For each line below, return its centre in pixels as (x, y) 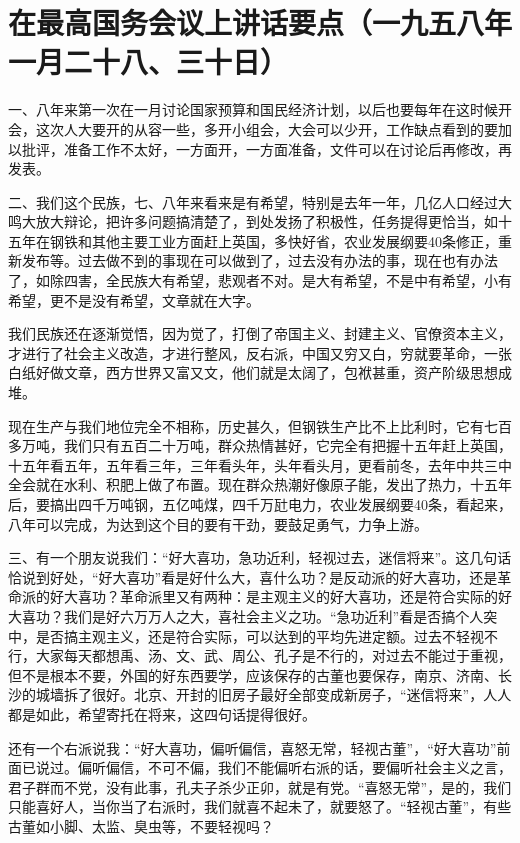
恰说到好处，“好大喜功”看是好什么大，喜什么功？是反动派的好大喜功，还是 (253, 576)
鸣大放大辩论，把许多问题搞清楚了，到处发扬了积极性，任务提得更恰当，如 (253, 221)
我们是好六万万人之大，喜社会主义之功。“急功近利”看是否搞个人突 (280, 615)
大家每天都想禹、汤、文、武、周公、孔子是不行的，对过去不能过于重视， (273, 655)
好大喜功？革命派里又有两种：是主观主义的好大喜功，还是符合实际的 (273, 596)
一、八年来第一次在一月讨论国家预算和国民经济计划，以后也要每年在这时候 (253, 109)
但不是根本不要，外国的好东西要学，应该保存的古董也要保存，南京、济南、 (253, 674)
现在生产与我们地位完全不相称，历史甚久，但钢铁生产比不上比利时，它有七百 (260, 425)
